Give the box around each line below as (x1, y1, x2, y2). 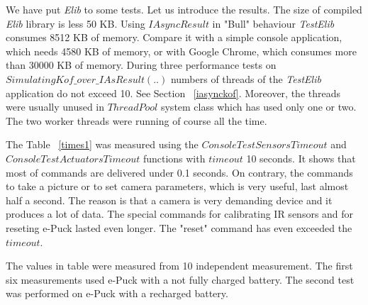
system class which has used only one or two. (160, 99, 357, 114)
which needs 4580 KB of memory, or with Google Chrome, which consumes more (6, 43, 357, 58)
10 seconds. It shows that (246, 150, 356, 165)
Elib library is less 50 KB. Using (6, 16, 145, 30)
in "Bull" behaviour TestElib (212, 16, 335, 30)
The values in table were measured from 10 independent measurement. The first (6, 258, 353, 273)
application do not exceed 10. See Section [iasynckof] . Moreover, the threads (6, 85, 341, 100)
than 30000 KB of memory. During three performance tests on (6, 57, 277, 72)
